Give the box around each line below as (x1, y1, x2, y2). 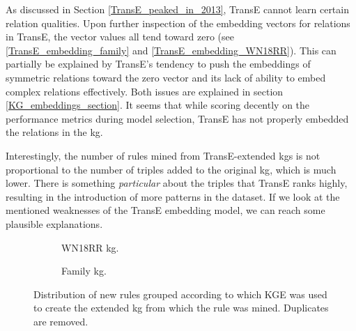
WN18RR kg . (61, 240, 119, 254)
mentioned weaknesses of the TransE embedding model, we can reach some (6, 203, 325, 217)
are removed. (33, 314, 88, 328)
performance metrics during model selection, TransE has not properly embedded (6, 111, 349, 125)
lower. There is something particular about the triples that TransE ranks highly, (6, 176, 348, 190)
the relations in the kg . (6, 125, 103, 139)
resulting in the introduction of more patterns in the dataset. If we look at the (6, 189, 340, 203)
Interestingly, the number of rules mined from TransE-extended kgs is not (6, 148, 320, 162)
